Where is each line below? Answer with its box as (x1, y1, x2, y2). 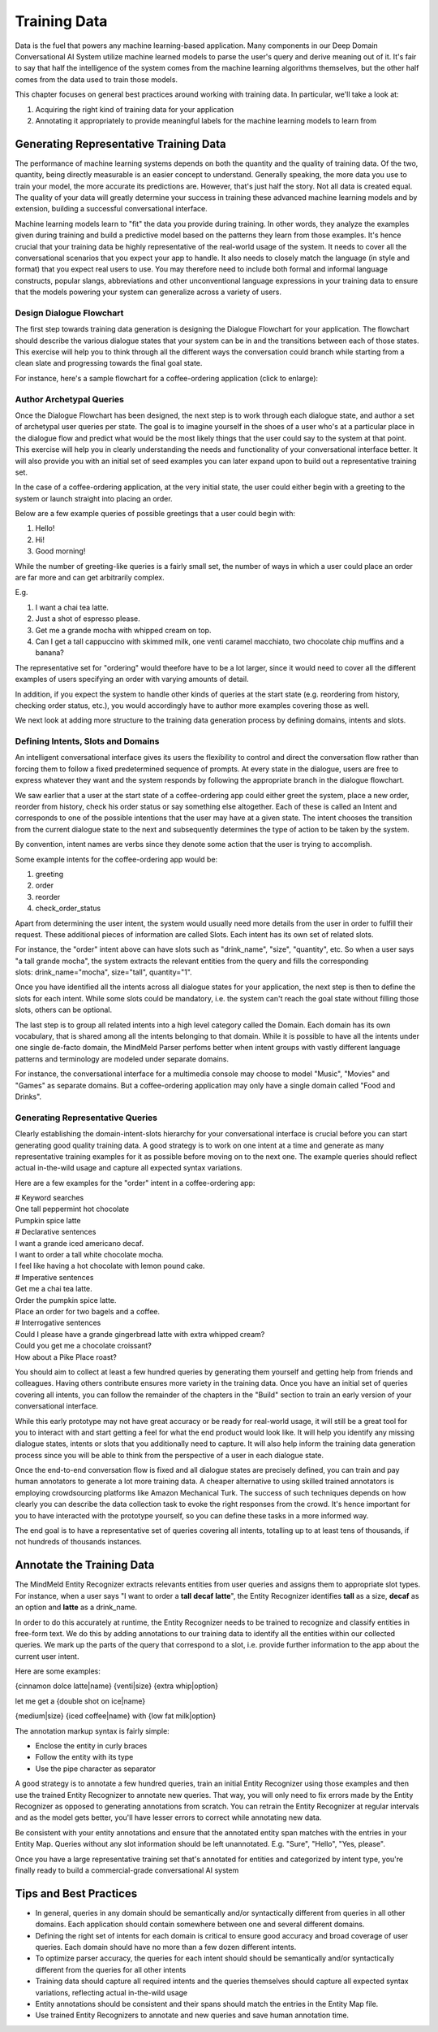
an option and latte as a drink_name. (15, 1602, 138, 1613)
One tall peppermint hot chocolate (15, 1204, 130, 1214)
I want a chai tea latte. (35, 602, 109, 612)
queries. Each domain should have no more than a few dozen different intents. (35, 1943, 297, 1952)
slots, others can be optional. (15, 1005, 113, 1015)
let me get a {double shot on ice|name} (15, 1696, 146, 1706)
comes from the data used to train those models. (15, 74, 178, 85)
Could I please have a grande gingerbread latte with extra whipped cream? (15, 1329, 265, 1339)
